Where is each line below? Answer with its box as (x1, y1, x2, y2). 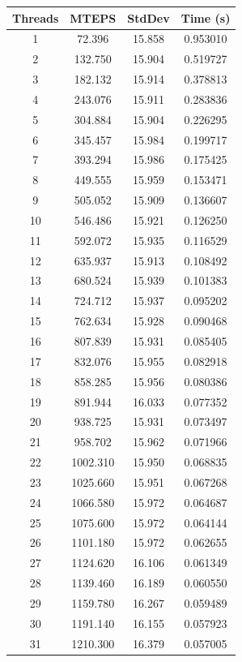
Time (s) (180, 9, 231, 26)
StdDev (127, 9, 170, 26)
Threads (12, 9, 59, 26)
